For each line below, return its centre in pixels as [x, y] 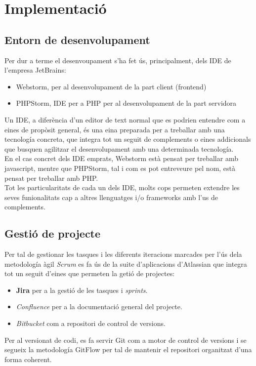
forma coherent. [28, 359]
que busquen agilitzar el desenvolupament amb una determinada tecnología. [119, 148]
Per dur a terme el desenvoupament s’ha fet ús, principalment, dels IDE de [118, 60]
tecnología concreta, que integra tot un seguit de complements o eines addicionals [128, 139]
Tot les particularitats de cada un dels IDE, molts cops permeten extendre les [122, 187]
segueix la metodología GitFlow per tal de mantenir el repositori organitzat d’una [128, 349]
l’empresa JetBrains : [35, 70]
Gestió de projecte [53, 233]
